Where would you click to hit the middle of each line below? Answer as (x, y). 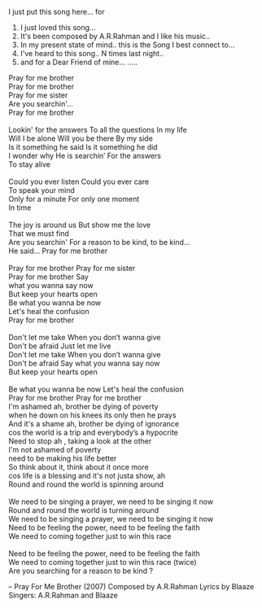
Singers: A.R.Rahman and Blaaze (63, 595)
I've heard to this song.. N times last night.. (92, 53)
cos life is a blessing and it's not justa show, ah (87, 476)
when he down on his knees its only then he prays (92, 415)
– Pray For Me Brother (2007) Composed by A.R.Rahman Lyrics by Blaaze (131, 586)
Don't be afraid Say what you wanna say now (84, 363)
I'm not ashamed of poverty (55, 450)
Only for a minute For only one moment (74, 199)
